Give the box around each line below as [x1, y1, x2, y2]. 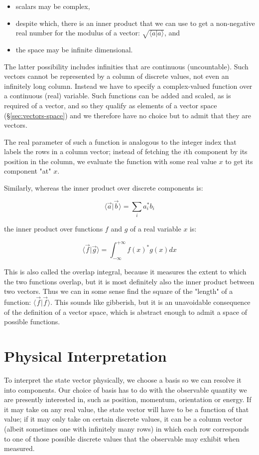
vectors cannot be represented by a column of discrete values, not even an [4, 71, 229, 81]
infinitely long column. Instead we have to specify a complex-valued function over [4, 80, 253, 91]
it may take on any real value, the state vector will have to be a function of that [4, 404, 249, 414]
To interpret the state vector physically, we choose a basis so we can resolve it [4, 375, 242, 385]
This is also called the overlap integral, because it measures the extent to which [4, 266, 247, 277]
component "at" [4, 166, 51, 176]
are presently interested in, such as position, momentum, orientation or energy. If [4, 394, 252, 405]
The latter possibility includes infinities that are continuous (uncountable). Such [4, 61, 249, 71]
